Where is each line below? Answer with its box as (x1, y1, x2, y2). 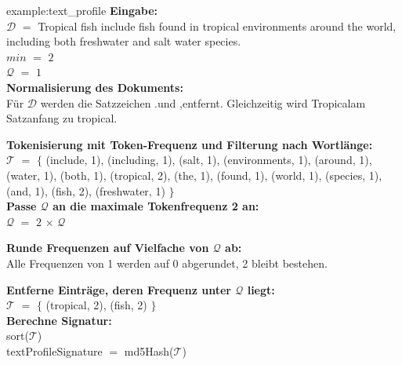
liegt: (247, 281, 275, 297)
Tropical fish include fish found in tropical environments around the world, (38, 17, 397, 34)
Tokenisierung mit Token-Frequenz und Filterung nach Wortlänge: (6, 136, 373, 152)
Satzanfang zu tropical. (6, 110, 118, 126)
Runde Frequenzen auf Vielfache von (6, 239, 209, 256)
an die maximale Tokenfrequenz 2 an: (53, 198, 259, 214)
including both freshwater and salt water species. (6, 33, 241, 49)
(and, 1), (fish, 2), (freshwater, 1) (6, 182, 165, 199)
